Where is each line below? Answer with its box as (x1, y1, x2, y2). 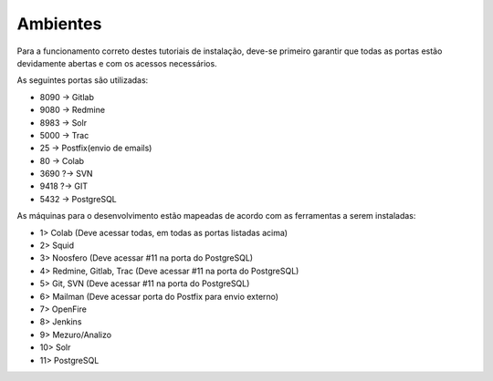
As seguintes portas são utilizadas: (16, 75, 149, 86)
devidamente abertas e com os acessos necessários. (16, 57, 218, 68)
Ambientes (16, 14, 102, 34)
